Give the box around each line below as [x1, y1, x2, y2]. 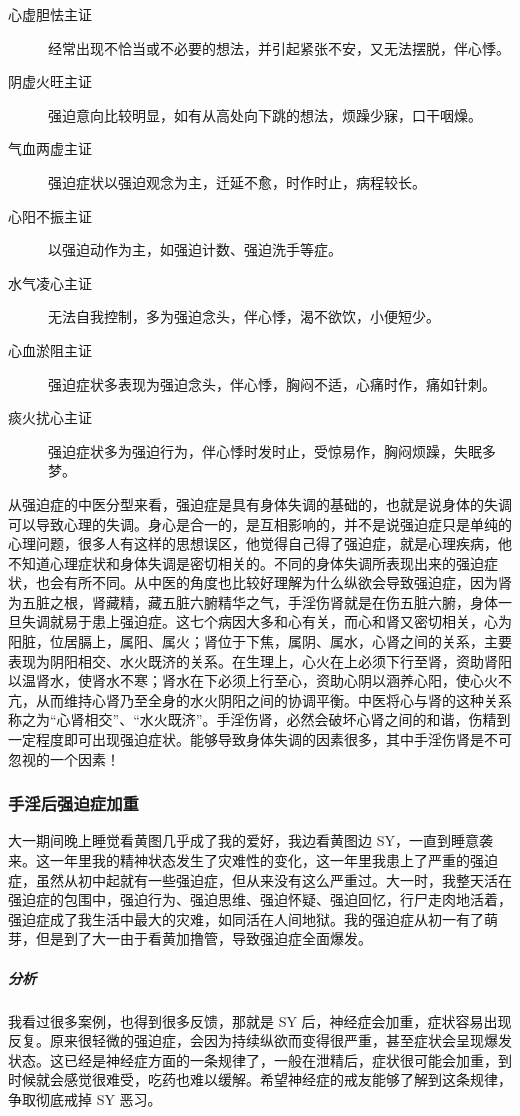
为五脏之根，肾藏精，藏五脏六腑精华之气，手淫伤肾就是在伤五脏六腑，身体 [8, 591, 498, 612]
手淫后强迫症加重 [8, 791, 139, 816]
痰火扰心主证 [8, 407, 92, 428]
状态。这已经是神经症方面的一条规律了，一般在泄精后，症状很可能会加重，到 [8, 1049, 512, 1070]
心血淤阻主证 [8, 339, 92, 360]
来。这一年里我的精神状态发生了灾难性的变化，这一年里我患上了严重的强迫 [8, 850, 498, 871]
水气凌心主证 [8, 272, 92, 293]
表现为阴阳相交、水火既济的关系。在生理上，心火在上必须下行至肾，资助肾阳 [8, 650, 512, 671]
